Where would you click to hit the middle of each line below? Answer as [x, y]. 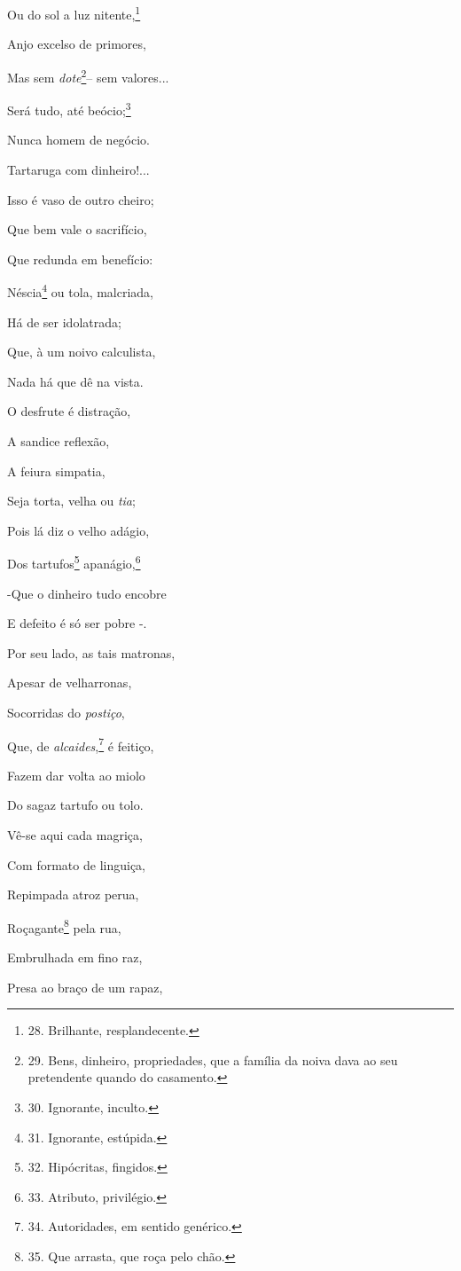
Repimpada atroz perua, [73, 894]
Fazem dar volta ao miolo [76, 775]
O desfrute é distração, [69, 411]
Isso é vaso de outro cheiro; [81, 199]
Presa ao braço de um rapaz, [85, 987]
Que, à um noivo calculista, [82, 352]
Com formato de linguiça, [76, 864]
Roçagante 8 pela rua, [64, 926]
